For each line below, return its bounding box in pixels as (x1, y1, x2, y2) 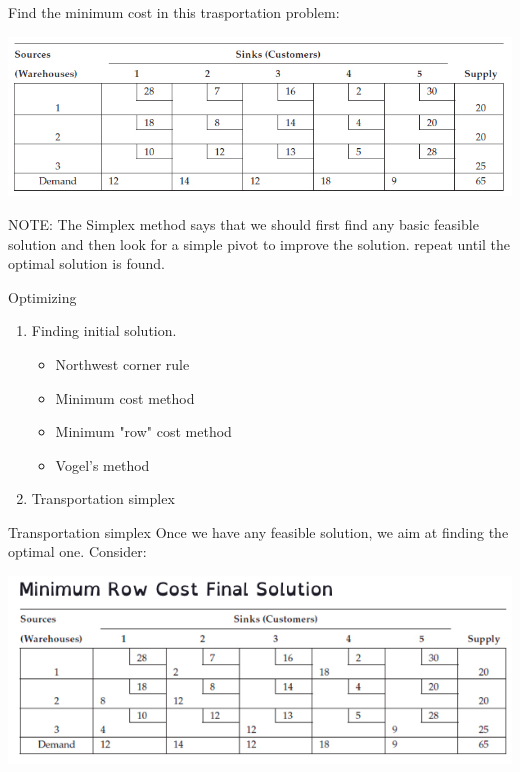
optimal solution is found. (8, 253, 165, 274)
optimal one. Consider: (8, 541, 147, 562)
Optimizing (8, 286, 77, 307)
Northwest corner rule (55, 353, 190, 374)
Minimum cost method (55, 387, 195, 408)
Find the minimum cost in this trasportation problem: (8, 2, 340, 22)
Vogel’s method (55, 454, 150, 475)
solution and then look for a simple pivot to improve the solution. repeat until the (8, 233, 511, 254)
